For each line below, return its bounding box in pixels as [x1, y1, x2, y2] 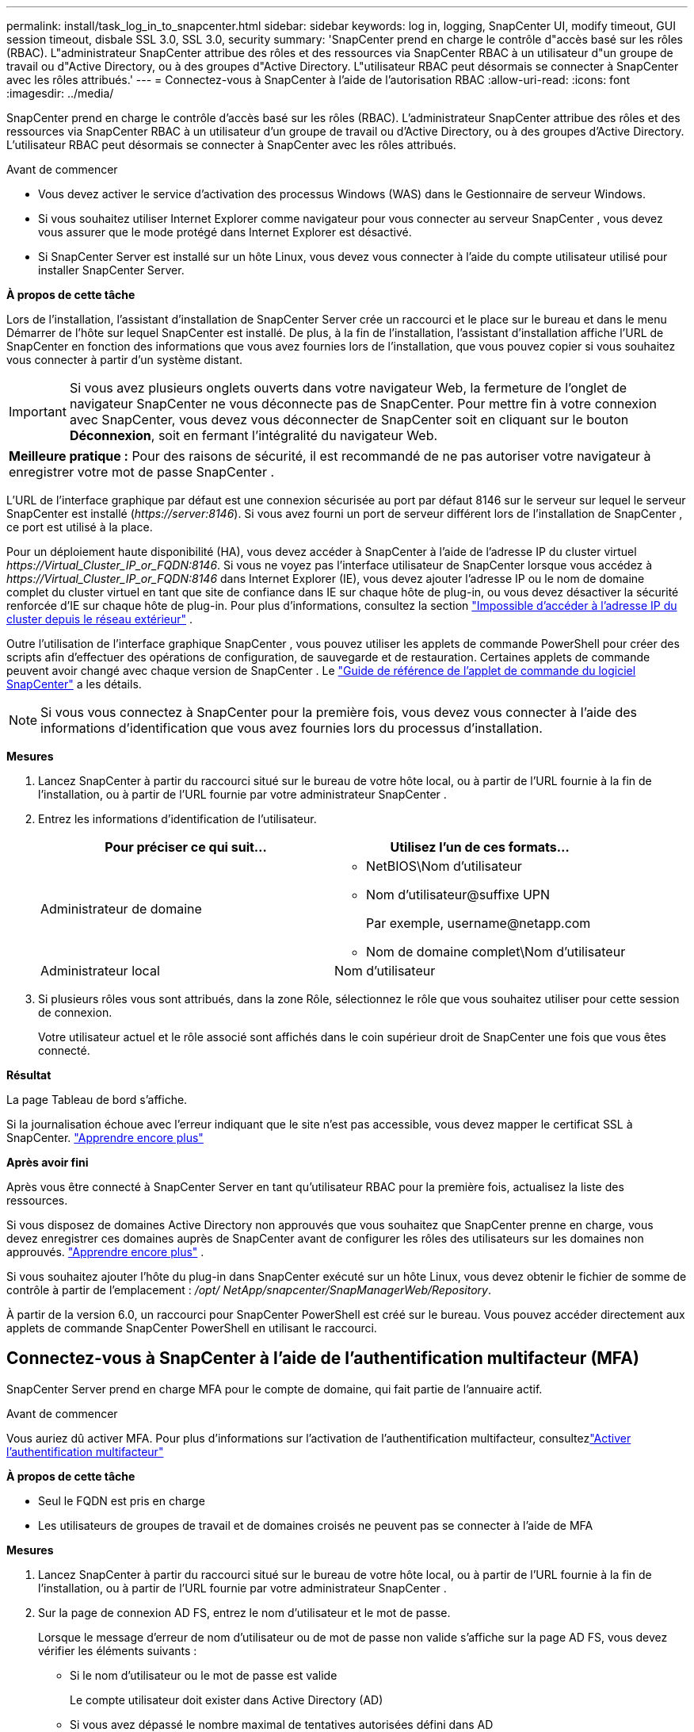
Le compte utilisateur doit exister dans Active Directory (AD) [70, 1692, 383, 1707]
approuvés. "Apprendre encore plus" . [6, 1245, 204, 1259]
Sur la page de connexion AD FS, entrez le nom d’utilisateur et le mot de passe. [38, 1605, 451, 1619]
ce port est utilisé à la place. [6, 520, 153, 534]
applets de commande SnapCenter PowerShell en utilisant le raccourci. [6, 1321, 377, 1335]
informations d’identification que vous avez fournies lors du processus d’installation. [40, 720, 543, 736]
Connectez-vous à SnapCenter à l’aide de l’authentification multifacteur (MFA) [6, 1348, 639, 1369]
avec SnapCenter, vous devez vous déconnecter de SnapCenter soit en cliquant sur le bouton [69, 412, 629, 427]
